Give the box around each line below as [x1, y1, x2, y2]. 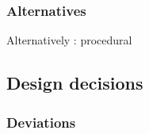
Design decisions [6, 71, 143, 95]
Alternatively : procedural [6, 32, 132, 48]
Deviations [6, 112, 76, 132]
